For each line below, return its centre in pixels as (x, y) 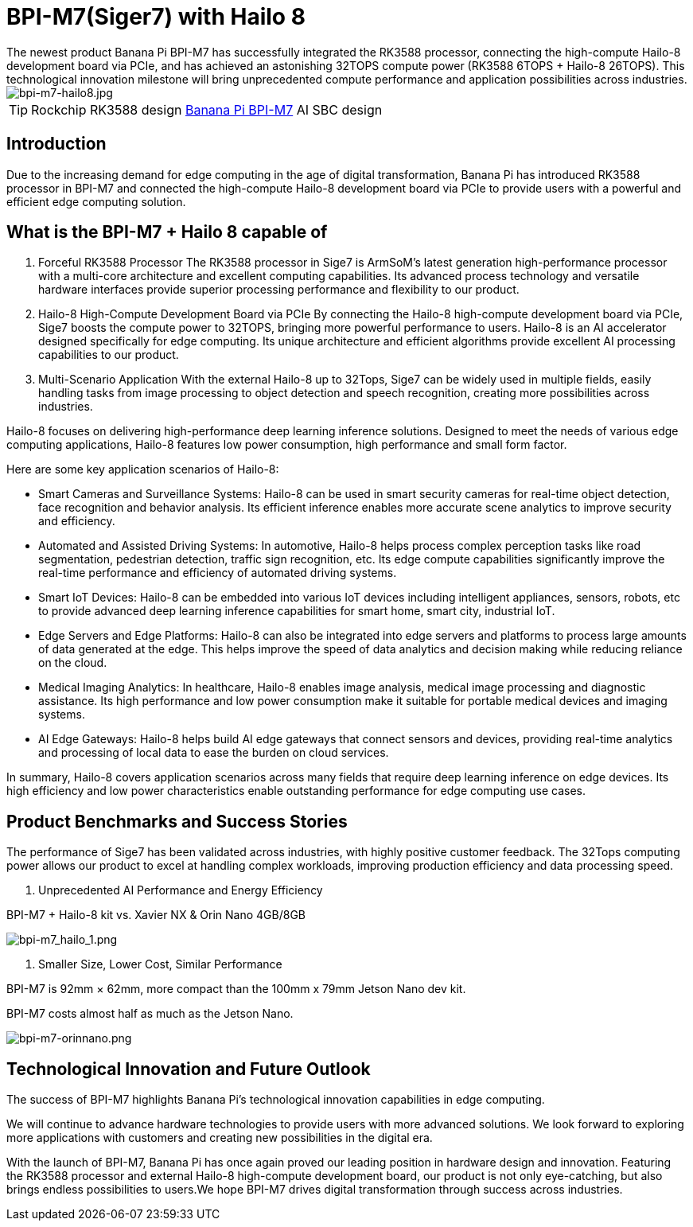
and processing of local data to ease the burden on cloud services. (214, 753)
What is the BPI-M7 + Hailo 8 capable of (167, 232)
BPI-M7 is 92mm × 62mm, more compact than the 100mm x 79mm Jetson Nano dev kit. (236, 989)
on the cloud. (73, 663)
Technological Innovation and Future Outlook (189, 1069)
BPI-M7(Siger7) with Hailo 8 (156, 17)
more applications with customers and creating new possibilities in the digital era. (220, 1138)
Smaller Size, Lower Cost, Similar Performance (160, 964)
